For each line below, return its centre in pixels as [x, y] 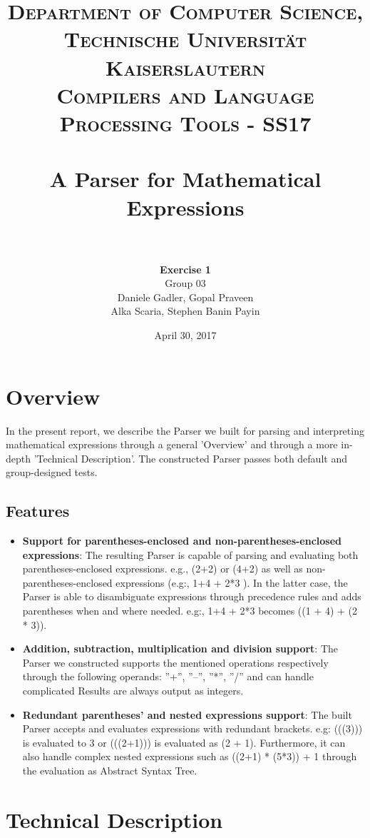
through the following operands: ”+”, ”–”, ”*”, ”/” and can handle [168, 676]
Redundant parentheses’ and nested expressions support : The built [187, 714]
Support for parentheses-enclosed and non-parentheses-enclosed [182, 541]
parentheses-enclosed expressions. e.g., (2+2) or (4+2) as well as [163, 569]
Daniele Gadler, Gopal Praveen [185, 297]
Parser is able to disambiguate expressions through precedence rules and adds [192, 596]
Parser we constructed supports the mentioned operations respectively [175, 662]
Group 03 [185, 283]
